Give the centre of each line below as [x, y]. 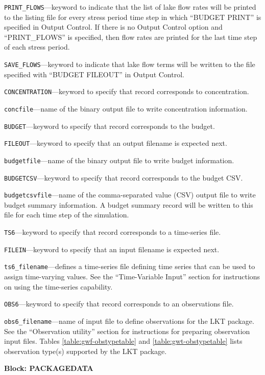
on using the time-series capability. [58, 286]
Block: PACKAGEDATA [49, 368]
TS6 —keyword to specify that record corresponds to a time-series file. [113, 232]
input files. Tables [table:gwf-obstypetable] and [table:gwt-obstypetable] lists [123, 341]
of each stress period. [37, 47]
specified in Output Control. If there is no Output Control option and [113, 27]
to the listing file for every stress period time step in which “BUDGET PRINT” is [133, 17]
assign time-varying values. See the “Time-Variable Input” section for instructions [132, 277]
